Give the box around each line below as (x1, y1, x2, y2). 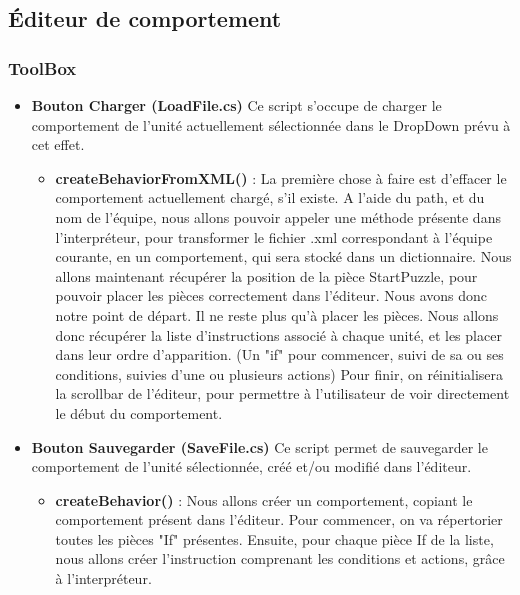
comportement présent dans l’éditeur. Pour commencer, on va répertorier (55, 509, 503, 530)
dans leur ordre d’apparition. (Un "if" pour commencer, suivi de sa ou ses (55, 344, 504, 365)
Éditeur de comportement (8, 3, 282, 34)
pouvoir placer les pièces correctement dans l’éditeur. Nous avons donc (55, 285, 488, 306)
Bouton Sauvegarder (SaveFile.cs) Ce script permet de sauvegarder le (31, 436, 488, 457)
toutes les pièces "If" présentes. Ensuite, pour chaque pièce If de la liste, (55, 528, 494, 549)
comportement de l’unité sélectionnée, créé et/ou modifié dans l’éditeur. (31, 456, 472, 477)
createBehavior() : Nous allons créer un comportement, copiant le (55, 489, 473, 510)
